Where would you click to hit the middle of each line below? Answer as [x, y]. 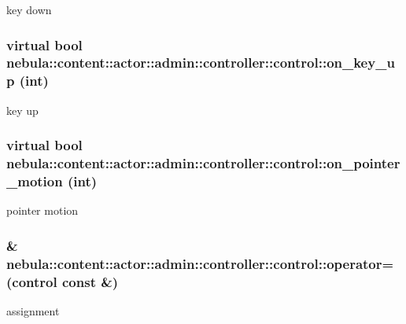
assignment [33, 310]
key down [29, 9]
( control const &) [63, 281]
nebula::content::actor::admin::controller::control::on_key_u [201, 63]
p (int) [28, 81]
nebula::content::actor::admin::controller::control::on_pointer [203, 163]
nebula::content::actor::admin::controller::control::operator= [200, 263]
